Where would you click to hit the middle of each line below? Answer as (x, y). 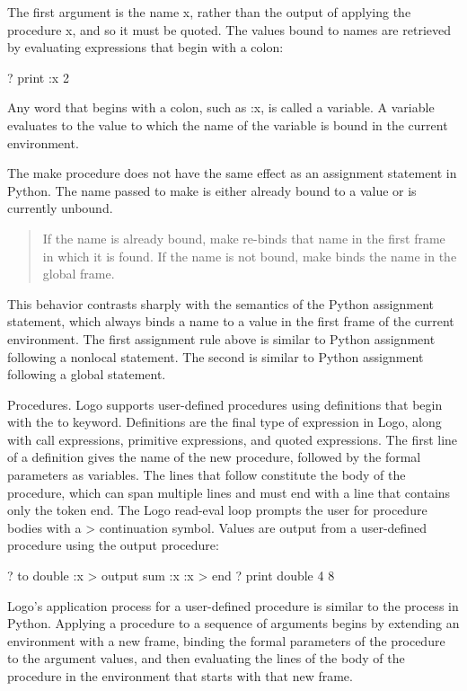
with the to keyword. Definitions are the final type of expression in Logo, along (225, 422)
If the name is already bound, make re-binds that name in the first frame (244, 238)
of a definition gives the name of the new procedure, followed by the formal (214, 457)
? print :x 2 (38, 77)
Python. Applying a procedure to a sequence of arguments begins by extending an (233, 623)
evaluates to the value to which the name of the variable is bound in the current (228, 124)
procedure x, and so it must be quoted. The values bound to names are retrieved (229, 29)
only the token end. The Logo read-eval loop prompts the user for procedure (217, 510)
